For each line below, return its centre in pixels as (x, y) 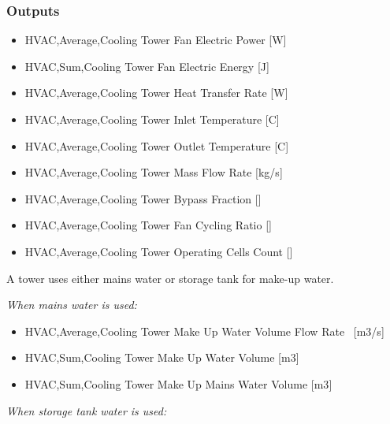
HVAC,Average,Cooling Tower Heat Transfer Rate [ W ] (156, 93)
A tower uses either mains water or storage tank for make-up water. (170, 278)
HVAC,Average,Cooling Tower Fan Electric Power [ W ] (156, 40)
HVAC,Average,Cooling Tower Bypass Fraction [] (143, 198)
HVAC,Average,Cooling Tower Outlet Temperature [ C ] (157, 145)
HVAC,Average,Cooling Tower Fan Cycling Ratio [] (148, 225)
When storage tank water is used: (87, 410)
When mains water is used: (72, 305)
